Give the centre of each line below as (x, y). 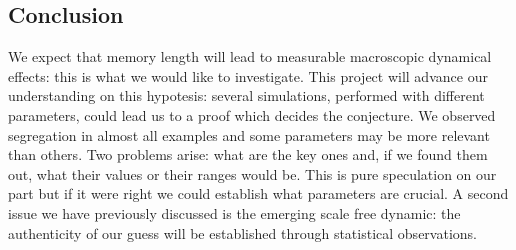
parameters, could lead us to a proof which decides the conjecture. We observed (252, 114)
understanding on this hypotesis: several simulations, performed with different (246, 95)
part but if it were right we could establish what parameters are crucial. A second (258, 193)
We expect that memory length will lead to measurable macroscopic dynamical (250, 56)
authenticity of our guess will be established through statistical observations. (242, 232)
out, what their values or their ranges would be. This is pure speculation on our (252, 173)
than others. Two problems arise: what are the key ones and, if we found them (248, 154)
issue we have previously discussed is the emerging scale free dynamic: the (234, 212)
